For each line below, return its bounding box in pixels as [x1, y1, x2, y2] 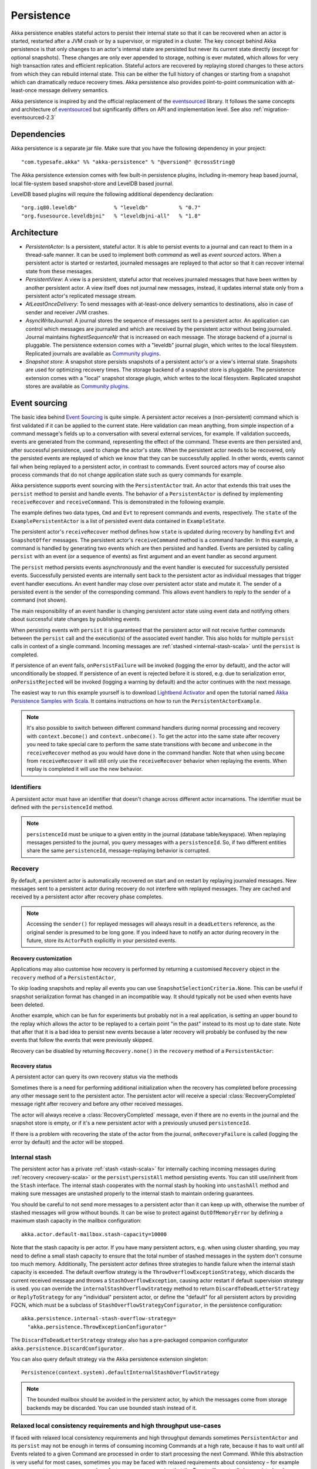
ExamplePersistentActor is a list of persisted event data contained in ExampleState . [11, 517, 226, 524]
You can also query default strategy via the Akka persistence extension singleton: [11, 1355, 208, 1363]
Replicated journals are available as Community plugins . [25, 350, 161, 357]
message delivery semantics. [38, 87, 109, 94]
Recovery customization [11, 955, 72, 962]
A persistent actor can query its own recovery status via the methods [11, 1073, 178, 1081]
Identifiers [11, 783, 41, 791]
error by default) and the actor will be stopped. [11, 1139, 124, 1145]
